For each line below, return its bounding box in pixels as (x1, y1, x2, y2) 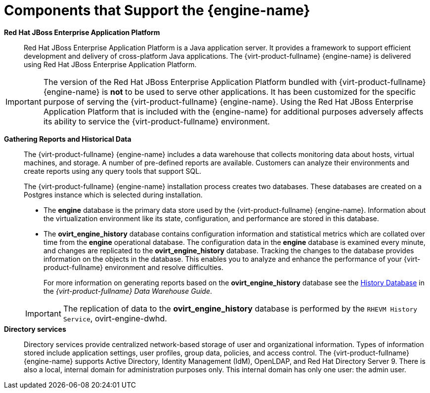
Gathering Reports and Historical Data (4, 134, 131, 143)
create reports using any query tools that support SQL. (24, 166, 202, 175)
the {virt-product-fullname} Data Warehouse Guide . (43, 286, 212, 295)
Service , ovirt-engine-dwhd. (63, 313, 167, 323)
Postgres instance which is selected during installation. (24, 190, 203, 199)
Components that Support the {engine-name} (4, 2, 310, 19)
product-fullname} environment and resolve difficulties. (43, 263, 223, 272)
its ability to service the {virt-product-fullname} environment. (43, 116, 270, 126)
